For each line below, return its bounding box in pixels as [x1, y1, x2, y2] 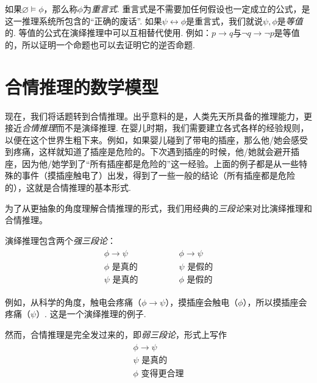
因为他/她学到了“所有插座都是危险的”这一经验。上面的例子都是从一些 [21, 157, 299, 170]
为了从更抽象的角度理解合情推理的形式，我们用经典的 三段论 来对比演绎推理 [5, 201, 304, 214]
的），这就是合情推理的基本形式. [5, 181, 131, 194]
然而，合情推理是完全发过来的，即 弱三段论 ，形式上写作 [5, 328, 227, 340]
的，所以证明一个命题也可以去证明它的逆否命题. [5, 38, 195, 51]
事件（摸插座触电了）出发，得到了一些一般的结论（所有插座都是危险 [21, 169, 295, 182]
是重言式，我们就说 [186, 14, 263, 27]
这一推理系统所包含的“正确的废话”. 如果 [5, 14, 162, 27]
